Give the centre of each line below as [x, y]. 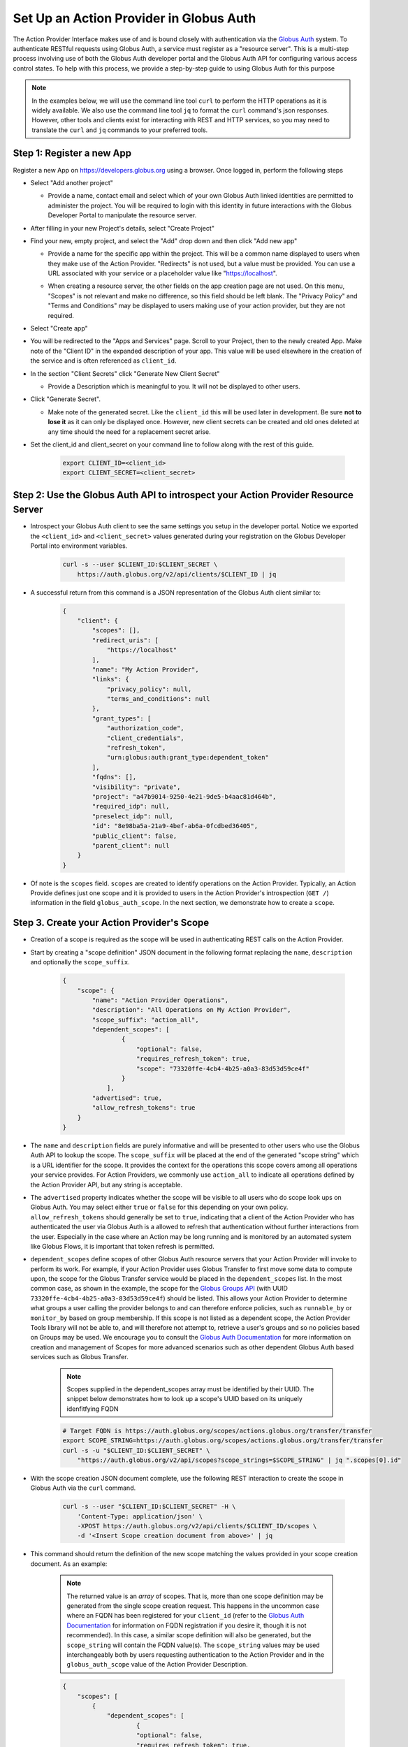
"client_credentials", [145, 738]
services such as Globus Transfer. [79, 1357]
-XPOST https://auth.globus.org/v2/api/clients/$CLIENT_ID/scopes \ [197, 1526]
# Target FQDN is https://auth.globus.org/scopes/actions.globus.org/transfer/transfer [217, 1430]
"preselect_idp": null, [133, 816]
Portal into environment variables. [79, 546]
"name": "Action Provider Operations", [160, 1000]
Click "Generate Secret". [66, 399]
